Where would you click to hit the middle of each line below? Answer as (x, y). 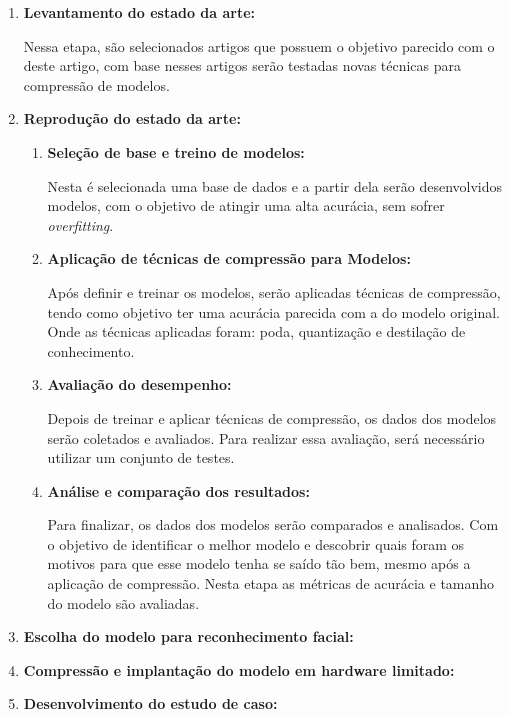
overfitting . (80, 224)
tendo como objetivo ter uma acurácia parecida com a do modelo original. (274, 311)
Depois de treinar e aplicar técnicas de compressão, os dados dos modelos (272, 417)
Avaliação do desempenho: (139, 384)
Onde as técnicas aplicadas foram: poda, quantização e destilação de (256, 331)
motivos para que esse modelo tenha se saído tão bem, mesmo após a (259, 563)
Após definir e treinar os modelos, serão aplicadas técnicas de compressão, (274, 291)
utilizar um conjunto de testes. (141, 457)
